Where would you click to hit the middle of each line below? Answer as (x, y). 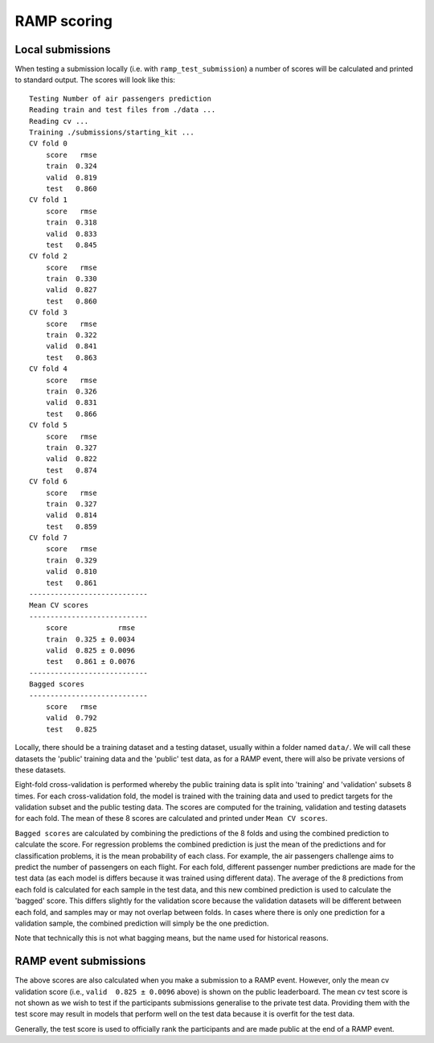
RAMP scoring (63, 21)
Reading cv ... (59, 121)
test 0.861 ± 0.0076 (90, 662)
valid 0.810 (71, 572)
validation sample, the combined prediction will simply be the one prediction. (142, 923)
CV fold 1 (48, 200)
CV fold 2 (48, 256)
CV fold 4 (48, 369)
